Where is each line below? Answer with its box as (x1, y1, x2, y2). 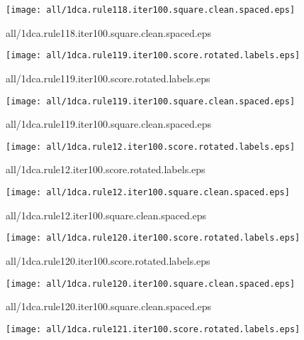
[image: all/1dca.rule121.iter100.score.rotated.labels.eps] (6, 324, 300, 334)
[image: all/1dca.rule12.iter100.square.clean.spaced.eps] (6, 187, 290, 197)
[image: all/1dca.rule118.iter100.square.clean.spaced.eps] (6, 5, 295, 15)
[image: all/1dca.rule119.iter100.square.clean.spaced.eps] (6, 96, 295, 106)
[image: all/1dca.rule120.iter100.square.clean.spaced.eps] (6, 278, 295, 289)
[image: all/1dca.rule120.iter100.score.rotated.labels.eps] (6, 233, 300, 243)
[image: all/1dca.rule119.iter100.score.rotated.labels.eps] (6, 50, 300, 61)
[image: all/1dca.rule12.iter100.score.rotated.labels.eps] (6, 141, 295, 152)
